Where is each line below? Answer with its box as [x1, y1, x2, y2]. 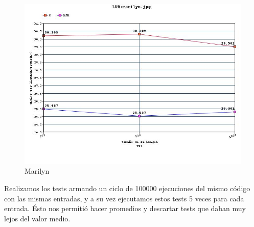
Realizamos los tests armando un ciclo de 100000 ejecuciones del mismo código [4, 182, 250, 193]
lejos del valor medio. [4, 213, 71, 223]
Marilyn [25, 166, 50, 176]
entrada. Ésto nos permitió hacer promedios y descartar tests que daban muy [4, 203, 246, 214]
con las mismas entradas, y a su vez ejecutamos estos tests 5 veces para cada [4, 193, 244, 203]
